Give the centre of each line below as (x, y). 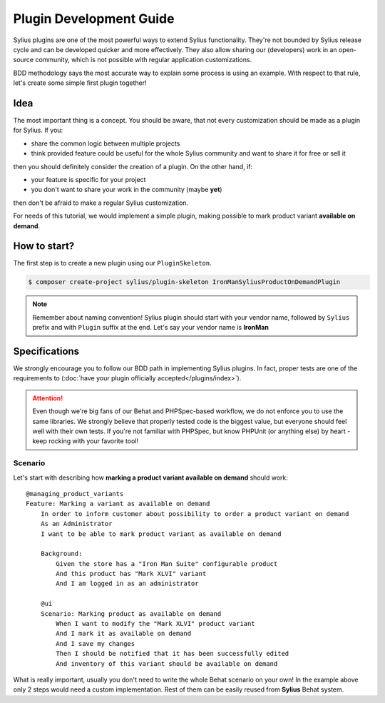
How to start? (44, 246)
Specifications (46, 351)
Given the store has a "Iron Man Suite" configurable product (167, 563)
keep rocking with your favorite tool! (86, 441)
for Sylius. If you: (38, 130)
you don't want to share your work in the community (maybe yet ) (127, 190)
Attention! (48, 398)
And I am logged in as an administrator (127, 584)
